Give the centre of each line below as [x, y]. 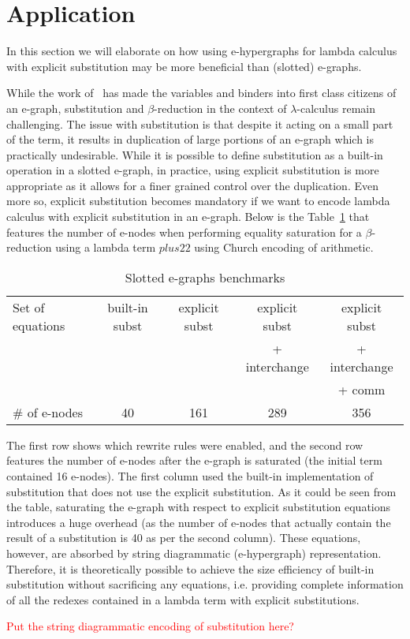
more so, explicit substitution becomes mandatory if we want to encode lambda [198, 201]
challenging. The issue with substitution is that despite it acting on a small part [200, 123]
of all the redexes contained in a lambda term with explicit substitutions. [183, 599]
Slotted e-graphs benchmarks [205, 277]
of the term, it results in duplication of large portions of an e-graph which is [190, 139]
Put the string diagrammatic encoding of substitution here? [150, 626]
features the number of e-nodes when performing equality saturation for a [184, 232]
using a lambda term [106, 247]
